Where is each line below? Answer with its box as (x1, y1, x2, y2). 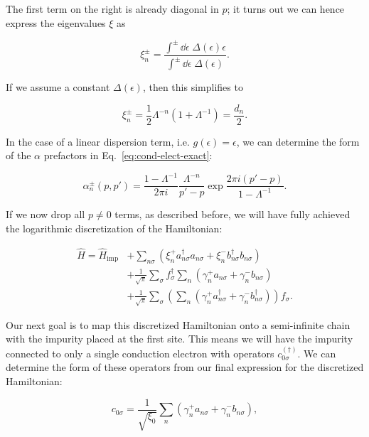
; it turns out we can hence (227, 1, 345, 16)
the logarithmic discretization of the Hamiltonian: (6, 221, 223, 236)
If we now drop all (6, 207, 85, 222)
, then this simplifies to (142, 80, 243, 95)
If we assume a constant (6, 80, 110, 95)
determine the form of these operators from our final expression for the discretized (6, 360, 364, 374)
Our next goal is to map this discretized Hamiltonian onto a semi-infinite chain (6, 317, 351, 332)
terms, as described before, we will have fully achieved (114, 207, 351, 222)
